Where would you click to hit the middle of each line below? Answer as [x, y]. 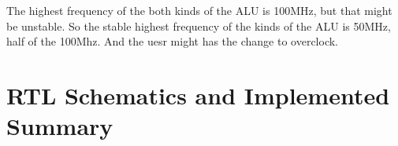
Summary [60, 126]
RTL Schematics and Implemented [198, 95]
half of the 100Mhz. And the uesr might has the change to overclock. [172, 41]
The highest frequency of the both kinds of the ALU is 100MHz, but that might [199, 10]
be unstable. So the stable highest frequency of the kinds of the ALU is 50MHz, [199, 26]
